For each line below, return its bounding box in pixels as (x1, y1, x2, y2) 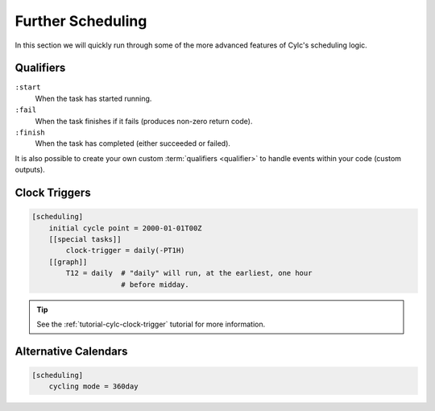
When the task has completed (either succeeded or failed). (35, 139, 231, 148)
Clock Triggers (14, 186, 92, 199)
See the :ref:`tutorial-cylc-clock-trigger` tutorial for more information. (36, 319, 266, 329)
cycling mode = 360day (48, 382, 139, 391)
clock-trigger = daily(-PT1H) (65, 246, 185, 255)
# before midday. (121, 280, 189, 289)
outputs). (14, 165, 46, 175)
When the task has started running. (35, 93, 152, 103)
